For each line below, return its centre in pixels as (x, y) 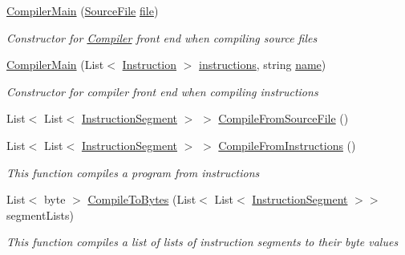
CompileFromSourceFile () (283, 118)
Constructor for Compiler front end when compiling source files (162, 37)
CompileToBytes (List (142, 199)
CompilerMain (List (55, 65)
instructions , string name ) (263, 65)
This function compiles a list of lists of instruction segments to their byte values (202, 242)
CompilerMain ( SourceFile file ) (83, 10)
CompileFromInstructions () (287, 145)
